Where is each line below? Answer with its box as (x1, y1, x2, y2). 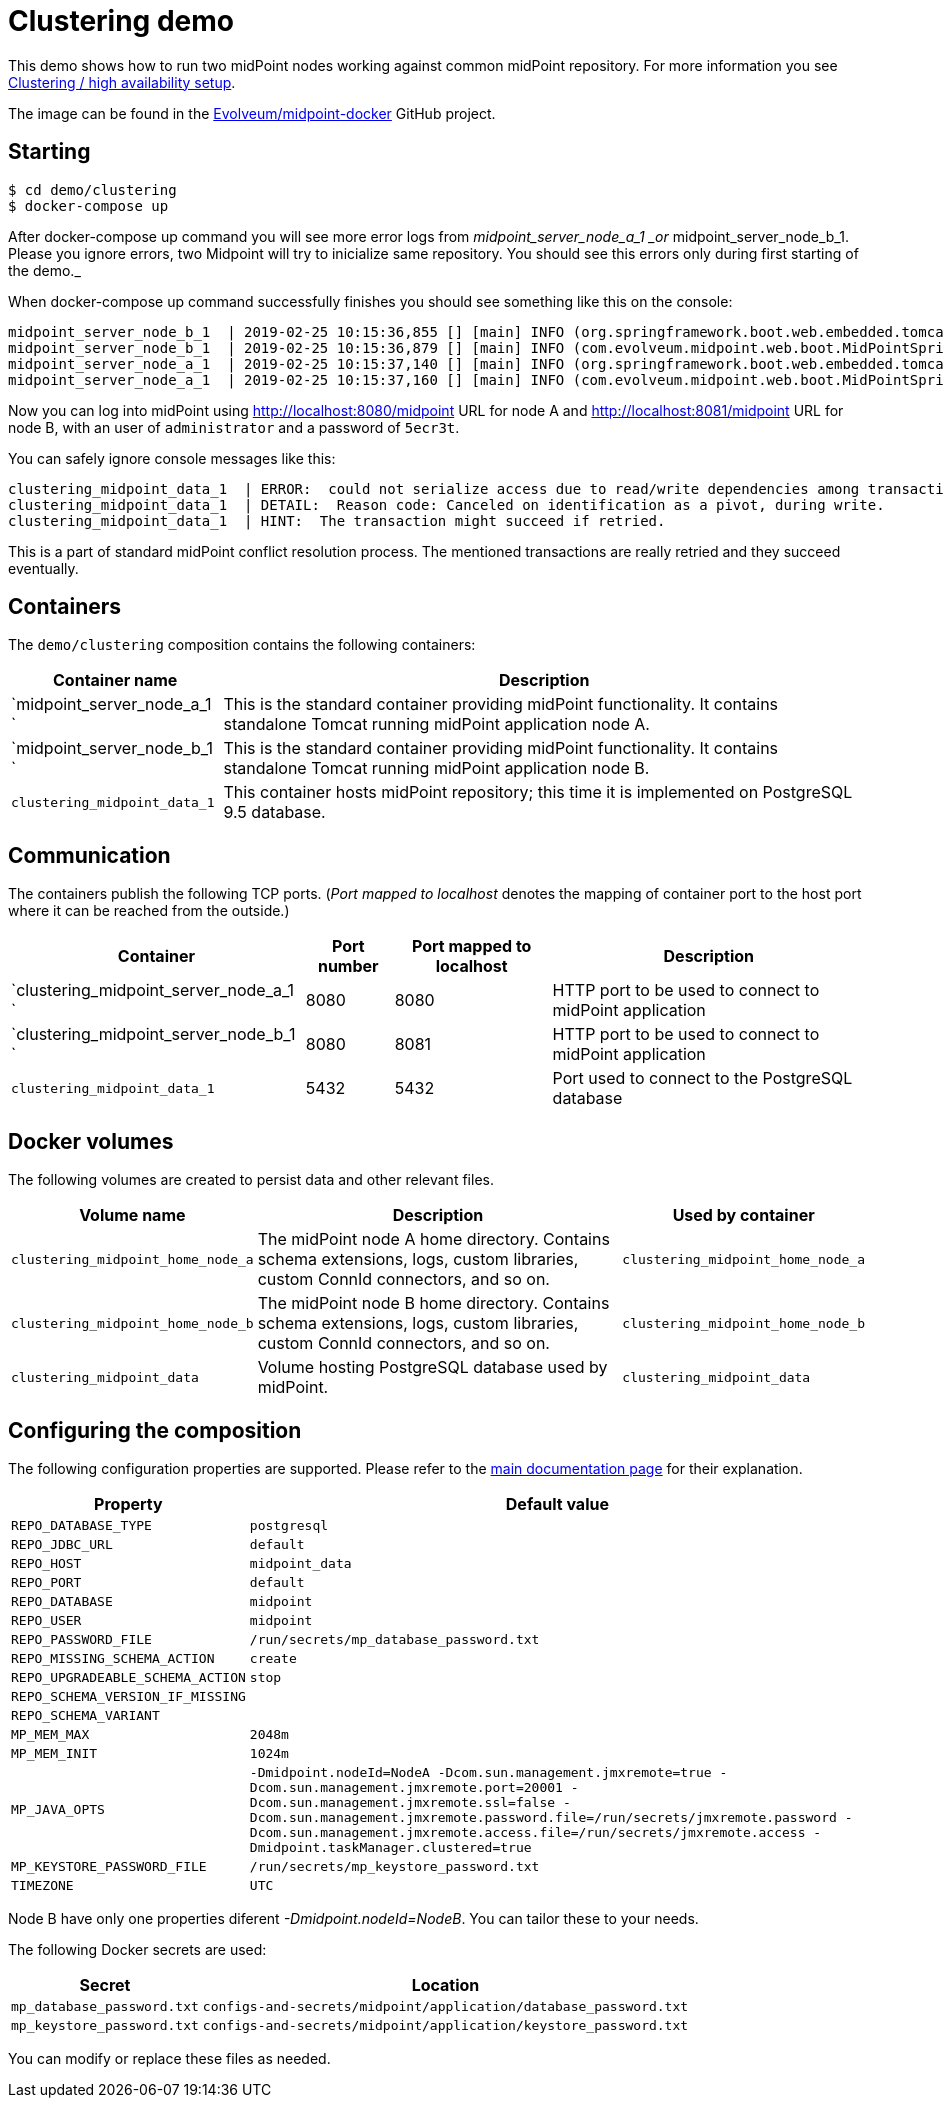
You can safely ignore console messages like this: (8, 449, 336, 467)
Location (411, 1974, 480, 1995)
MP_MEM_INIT (11, 1745, 98, 1761)
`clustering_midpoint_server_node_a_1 (11, 980, 295, 1001)
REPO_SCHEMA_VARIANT (11, 1707, 160, 1723)
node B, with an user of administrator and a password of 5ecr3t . (8, 418, 460, 436)
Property (94, 1493, 163, 1514)
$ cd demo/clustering (8, 181, 177, 198)
